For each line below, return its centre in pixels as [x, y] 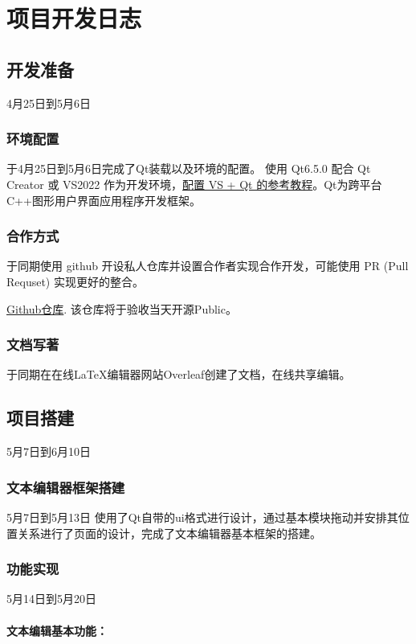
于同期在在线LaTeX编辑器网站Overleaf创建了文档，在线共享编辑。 [179, 374]
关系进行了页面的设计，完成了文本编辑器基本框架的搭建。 [169, 533]
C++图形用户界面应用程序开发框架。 [104, 200]
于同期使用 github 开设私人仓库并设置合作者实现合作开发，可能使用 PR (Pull [208, 266]
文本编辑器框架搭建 [66, 487]
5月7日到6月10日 [49, 451]
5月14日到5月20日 [51, 599]
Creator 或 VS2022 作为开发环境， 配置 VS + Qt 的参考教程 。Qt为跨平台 [194, 184]
